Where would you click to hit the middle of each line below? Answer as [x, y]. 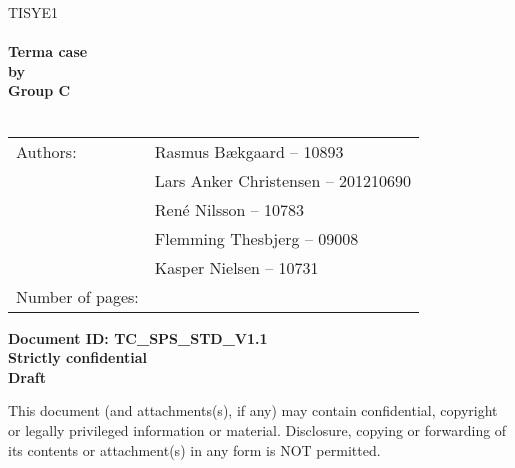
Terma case [48, 51]
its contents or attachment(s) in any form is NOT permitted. [194, 449]
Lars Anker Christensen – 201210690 [282, 180]
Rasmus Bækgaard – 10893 [249, 151]
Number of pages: [77, 296]
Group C [39, 90]
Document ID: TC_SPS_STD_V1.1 [138, 337]
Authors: [46, 151]
